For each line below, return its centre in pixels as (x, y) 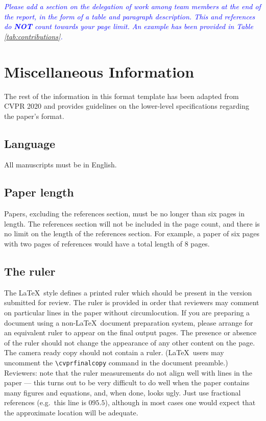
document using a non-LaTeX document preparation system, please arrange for (129, 322)
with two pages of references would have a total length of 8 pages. (107, 244)
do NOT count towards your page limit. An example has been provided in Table (129, 26)
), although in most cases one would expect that (180, 402)
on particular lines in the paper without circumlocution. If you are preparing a (127, 313)
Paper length (39, 192)
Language (30, 143)
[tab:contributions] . (33, 36)
